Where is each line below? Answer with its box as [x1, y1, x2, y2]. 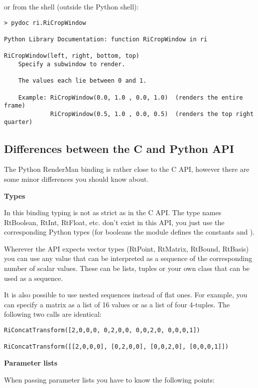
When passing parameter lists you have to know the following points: [4, 374, 215, 385]
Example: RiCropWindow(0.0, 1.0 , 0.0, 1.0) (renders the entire [18, 94, 243, 101]
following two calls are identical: [4, 309, 102, 319]
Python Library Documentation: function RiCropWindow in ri [4, 35, 208, 43]
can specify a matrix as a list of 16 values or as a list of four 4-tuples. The [4, 299, 230, 309]
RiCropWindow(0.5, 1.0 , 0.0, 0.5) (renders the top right [50, 110, 254, 118]
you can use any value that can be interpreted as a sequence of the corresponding [4, 253, 253, 263]
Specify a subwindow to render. [18, 60, 126, 68]
